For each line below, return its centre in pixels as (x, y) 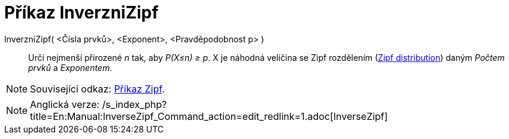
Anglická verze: (65, 104)
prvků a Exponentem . (70, 67)
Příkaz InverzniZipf (81, 13)
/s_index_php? (134, 104)
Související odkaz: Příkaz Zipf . (98, 89)
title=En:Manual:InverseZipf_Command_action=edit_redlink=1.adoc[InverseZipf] (209, 116)
